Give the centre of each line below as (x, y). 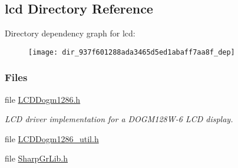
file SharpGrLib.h (36, 158)
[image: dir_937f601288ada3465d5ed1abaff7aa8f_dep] (132, 52)
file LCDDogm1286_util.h (52, 138)
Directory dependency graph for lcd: (70, 33)
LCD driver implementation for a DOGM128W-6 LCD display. (119, 119)
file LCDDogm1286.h (43, 99)
